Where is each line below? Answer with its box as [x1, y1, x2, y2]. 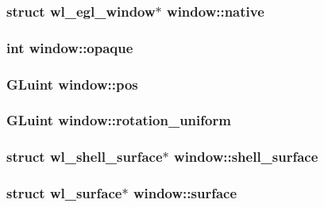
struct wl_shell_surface [6, 147, 163, 167]
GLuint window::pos [6, 74, 138, 94]
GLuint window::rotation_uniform [6, 110, 231, 130]
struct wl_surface [6, 183, 122, 203]
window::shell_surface [174, 147, 318, 167]
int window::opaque [6, 37, 133, 57]
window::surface [133, 183, 237, 203]
